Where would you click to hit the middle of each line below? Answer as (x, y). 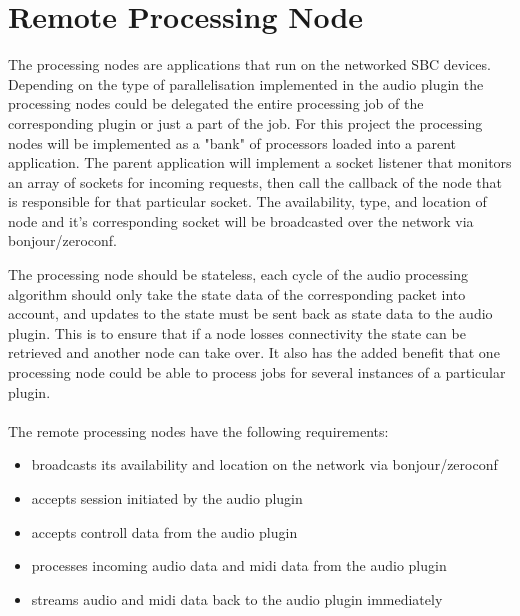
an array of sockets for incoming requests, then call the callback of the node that (255, 181)
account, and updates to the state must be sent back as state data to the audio (250, 313)
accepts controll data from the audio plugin (164, 531)
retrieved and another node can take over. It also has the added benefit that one (254, 352)
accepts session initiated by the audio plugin (167, 498)
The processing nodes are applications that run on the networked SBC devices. (249, 64)
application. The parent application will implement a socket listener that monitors (260, 162)
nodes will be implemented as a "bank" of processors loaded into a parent (232, 142)
